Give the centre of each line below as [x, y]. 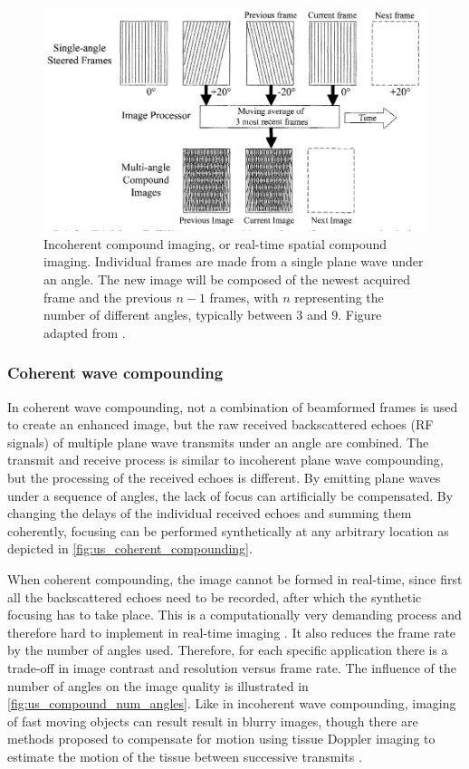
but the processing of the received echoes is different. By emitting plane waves [224, 477]
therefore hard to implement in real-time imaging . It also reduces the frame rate [232, 632]
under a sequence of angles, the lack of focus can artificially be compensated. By [230, 495]
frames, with [244, 297]
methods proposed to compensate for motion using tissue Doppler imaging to [221, 739]
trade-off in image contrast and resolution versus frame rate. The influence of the [232, 667]
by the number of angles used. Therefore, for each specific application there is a [228, 650]
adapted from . [85, 332]
